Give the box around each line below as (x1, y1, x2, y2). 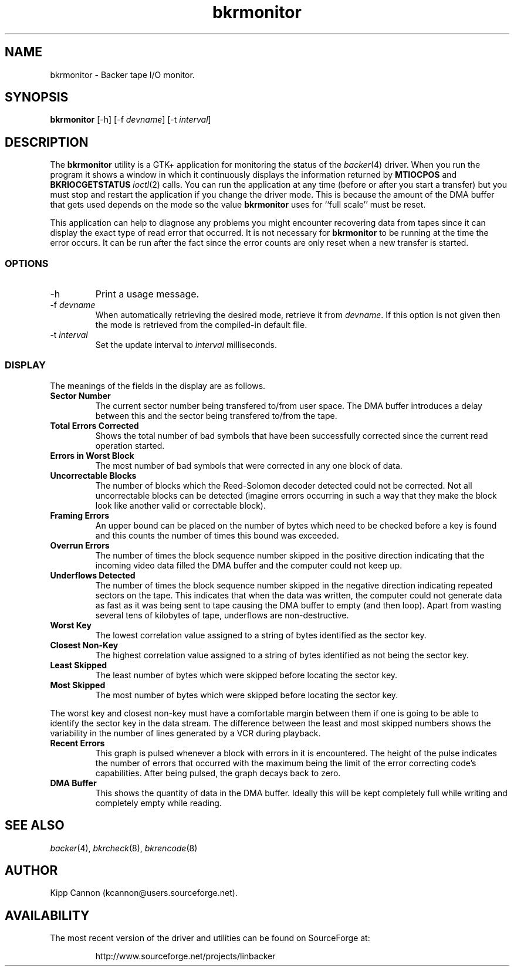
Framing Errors (50, 510, 110, 520)
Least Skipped (50, 659, 107, 670)
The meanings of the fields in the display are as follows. (50, 380, 266, 391)
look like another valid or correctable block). (95, 500, 266, 510)
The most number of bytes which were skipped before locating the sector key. (95, 689, 398, 700)
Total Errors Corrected (50, 420, 139, 431)
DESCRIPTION (5, 134, 89, 150)
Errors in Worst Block (50, 450, 134, 461)
